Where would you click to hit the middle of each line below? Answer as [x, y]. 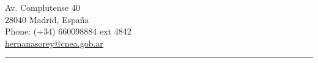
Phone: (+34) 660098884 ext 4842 [68, 31]
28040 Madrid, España [47, 19]
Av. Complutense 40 [43, 7]
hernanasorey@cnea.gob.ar [54, 43]
